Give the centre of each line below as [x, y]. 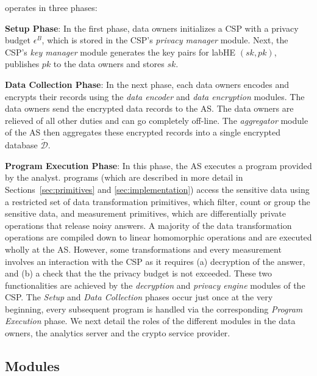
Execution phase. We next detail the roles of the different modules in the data [150, 321]
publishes [22, 64]
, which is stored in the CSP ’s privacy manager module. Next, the [165, 40]
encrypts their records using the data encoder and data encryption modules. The [155, 96]
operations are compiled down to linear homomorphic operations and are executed [158, 237]
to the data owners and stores [109, 64]
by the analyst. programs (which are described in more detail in [124, 177]
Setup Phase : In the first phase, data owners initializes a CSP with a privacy [152, 28]
